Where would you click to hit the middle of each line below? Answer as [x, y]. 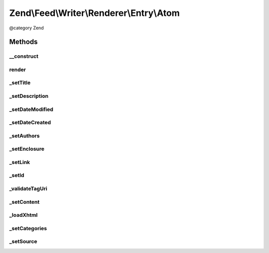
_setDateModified [31, 109]
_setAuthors [24, 136]
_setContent [24, 202]
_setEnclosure [27, 149]
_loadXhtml [23, 215]
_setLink [20, 162]
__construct [24, 56]
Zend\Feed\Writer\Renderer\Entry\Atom [94, 13]
